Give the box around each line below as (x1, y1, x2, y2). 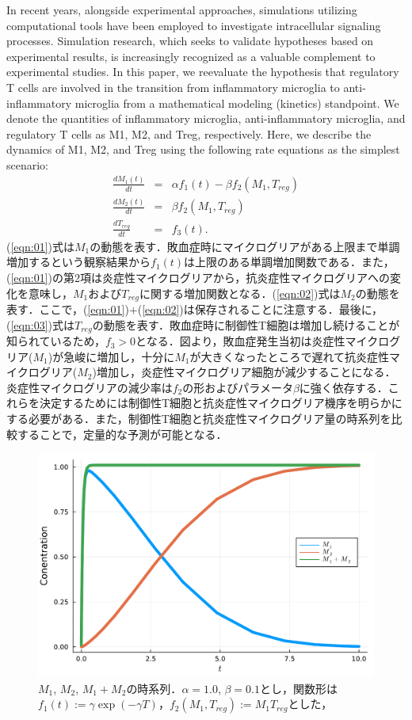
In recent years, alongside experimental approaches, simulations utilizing (6, 2, 357, 17)
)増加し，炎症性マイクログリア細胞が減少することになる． (92, 364, 396, 380)
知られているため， (6, 333, 105, 349)
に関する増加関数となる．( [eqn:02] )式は (139, 284, 341, 301)
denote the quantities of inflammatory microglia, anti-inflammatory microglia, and (6, 110, 406, 127)
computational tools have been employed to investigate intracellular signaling (6, 17, 381, 33)
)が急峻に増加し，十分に (48, 348, 175, 364)
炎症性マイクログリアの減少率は (6, 379, 173, 395)
